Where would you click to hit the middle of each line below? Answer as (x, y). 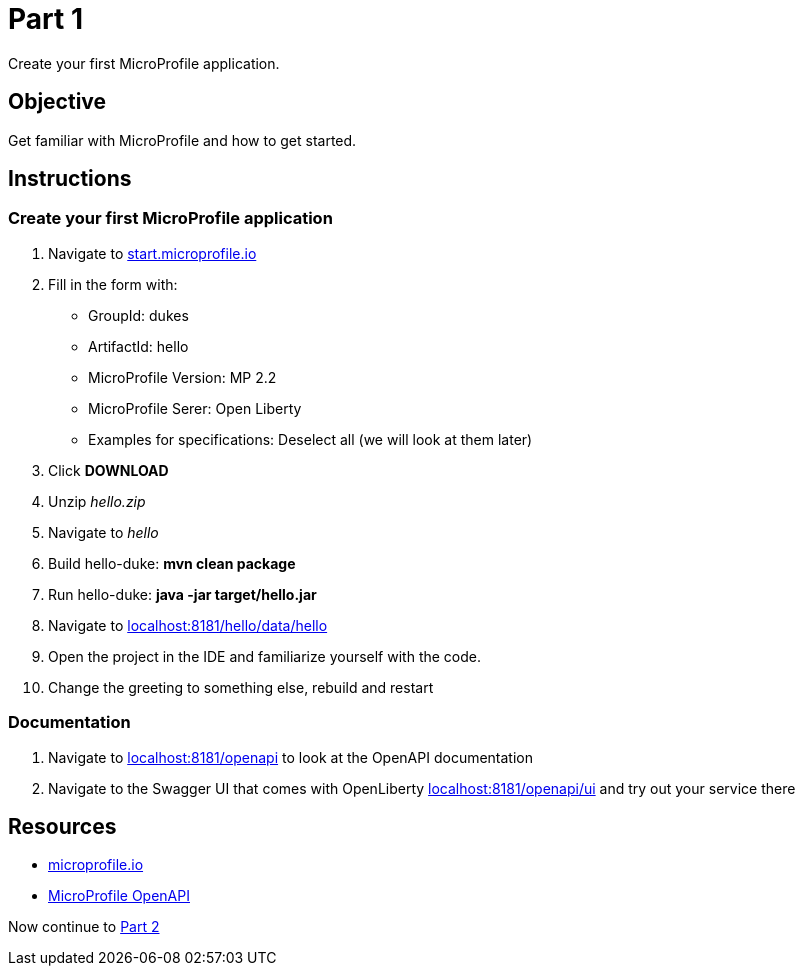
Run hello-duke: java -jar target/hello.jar (182, 594)
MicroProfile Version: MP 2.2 (182, 377)
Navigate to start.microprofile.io (152, 253)
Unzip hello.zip (97, 501)
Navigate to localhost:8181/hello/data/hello (188, 625)
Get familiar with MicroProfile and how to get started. (182, 140)
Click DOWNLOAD (108, 470)
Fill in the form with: (113, 284)
